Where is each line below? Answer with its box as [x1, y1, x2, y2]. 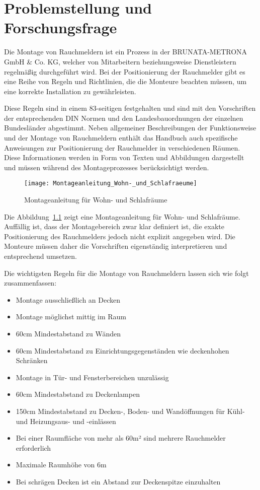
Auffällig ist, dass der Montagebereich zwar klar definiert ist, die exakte [4, 221, 224, 232]
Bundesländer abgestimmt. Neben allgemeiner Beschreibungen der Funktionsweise [4, 122, 256, 133]
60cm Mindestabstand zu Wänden [16, 328, 121, 339]
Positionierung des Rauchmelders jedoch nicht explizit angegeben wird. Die [4, 231, 235, 241]
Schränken [16, 355, 48, 366]
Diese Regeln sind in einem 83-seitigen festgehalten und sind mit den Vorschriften [4, 103, 256, 113]
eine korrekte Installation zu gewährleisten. [4, 86, 136, 96]
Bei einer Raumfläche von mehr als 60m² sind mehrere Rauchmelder [16, 433, 226, 443]
